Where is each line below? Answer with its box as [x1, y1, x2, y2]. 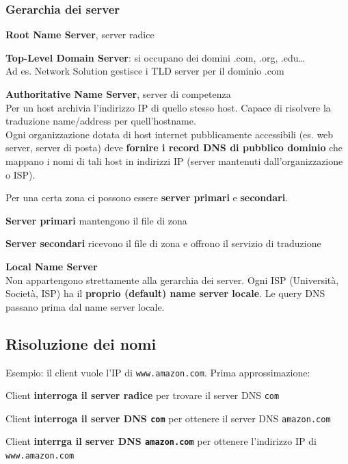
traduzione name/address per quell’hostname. [5, 114, 196, 128]
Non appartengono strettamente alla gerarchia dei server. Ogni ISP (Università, [5, 272, 339, 287]
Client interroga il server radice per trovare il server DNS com [5, 388, 280, 402]
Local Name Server [5, 259, 98, 273]
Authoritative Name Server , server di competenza [5, 87, 231, 101]
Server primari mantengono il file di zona [5, 213, 187, 227]
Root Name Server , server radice [5, 27, 155, 42]
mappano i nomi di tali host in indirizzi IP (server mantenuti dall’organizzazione [5, 153, 343, 168]
